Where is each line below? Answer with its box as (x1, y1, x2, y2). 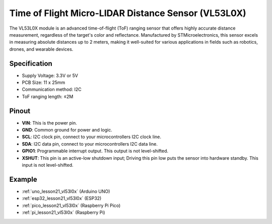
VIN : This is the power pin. (22, 120, 78, 126)
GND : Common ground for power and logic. (22, 127, 113, 133)
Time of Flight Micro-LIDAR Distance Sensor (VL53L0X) (9, 8, 246, 19)
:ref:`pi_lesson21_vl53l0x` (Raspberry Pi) (22, 209, 105, 215)
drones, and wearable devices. (9, 46, 74, 52)
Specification (9, 59, 52, 68)
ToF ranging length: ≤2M (22, 93, 74, 99)
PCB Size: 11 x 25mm (22, 79, 65, 85)
